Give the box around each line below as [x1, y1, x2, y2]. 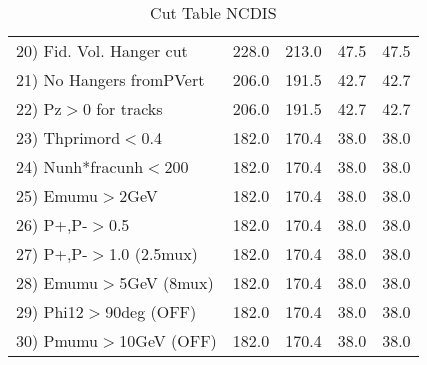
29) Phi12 [16, 300, 84, 323]
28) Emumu [16, 271, 99, 294]
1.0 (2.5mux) [108, 242, 198, 265]
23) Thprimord [16, 126, 121, 149]
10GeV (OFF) [119, 329, 217, 352]
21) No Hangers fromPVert [16, 68, 205, 91]
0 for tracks [82, 97, 163, 120]
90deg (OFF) [105, 300, 197, 323]
